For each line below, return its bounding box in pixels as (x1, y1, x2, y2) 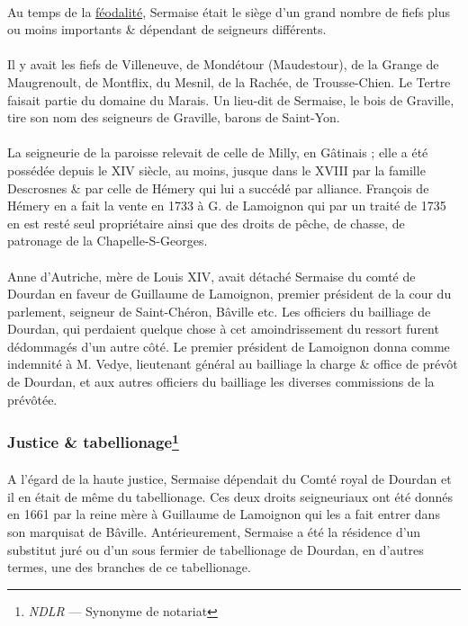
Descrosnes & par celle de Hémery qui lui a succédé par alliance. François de (7, 178, 429, 197)
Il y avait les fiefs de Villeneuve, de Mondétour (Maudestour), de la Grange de (7, 55, 439, 74)
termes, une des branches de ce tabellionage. (7, 558, 251, 577)
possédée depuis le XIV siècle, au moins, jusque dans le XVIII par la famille (7, 160, 426, 179)
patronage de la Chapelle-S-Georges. (7, 231, 208, 250)
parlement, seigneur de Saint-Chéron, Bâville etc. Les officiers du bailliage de (7, 301, 431, 320)
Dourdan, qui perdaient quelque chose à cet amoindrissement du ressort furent (7, 319, 439, 338)
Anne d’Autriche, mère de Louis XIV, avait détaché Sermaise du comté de (7, 266, 416, 285)
